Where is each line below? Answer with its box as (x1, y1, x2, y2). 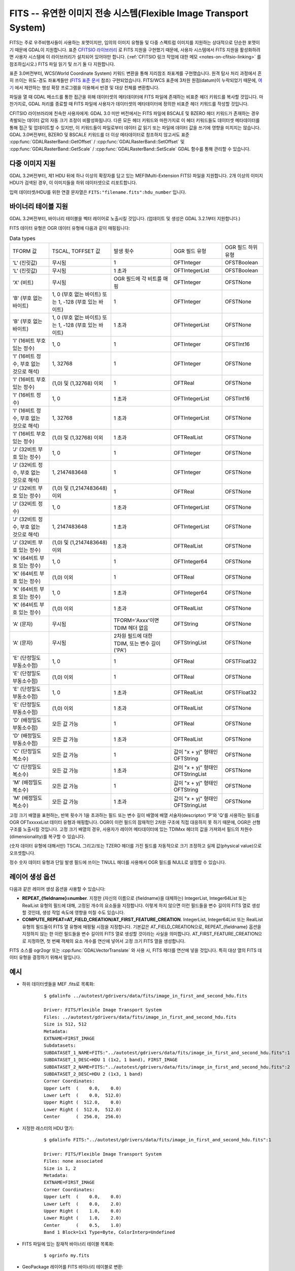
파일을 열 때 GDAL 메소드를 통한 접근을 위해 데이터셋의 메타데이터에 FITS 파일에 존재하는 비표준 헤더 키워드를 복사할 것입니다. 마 (9, 94, 264, 100)
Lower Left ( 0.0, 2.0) (44, 1201, 122, 1207)
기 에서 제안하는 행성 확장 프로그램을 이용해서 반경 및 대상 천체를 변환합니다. (9, 84, 160, 90)
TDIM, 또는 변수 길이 (113, 640, 161, 647)
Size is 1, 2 (44, 1165, 76, 1171)
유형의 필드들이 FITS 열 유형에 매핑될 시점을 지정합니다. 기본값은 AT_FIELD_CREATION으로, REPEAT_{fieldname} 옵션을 (22, 923, 261, 930)
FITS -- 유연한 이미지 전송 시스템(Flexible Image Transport (9, 8, 249, 19)
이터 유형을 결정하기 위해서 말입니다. (9, 954, 81, 960)
